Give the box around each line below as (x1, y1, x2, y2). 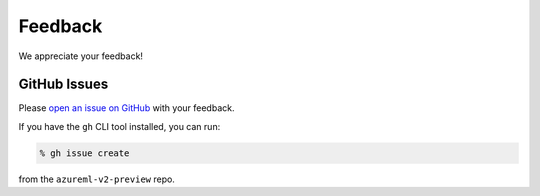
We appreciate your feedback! (18, 50, 144, 62)
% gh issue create (39, 147, 130, 159)
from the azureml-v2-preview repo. (18, 173, 175, 185)
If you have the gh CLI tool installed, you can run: (18, 120, 221, 132)
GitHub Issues (18, 76, 109, 93)
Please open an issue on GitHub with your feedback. (18, 102, 235, 114)
